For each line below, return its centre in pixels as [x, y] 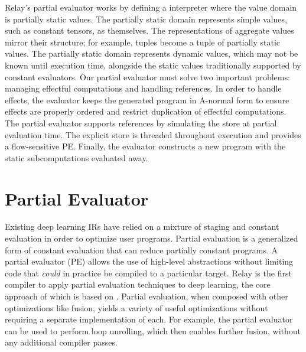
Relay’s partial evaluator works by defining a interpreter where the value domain [151, 7]
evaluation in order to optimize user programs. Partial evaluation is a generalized [152, 238]
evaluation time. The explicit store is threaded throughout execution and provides [153, 134]
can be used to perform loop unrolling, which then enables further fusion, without [153, 330]
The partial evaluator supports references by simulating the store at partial [141, 123]
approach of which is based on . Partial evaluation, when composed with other [147, 296]
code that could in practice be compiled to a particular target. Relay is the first [148, 273]
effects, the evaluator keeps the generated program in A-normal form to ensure [147, 100]
